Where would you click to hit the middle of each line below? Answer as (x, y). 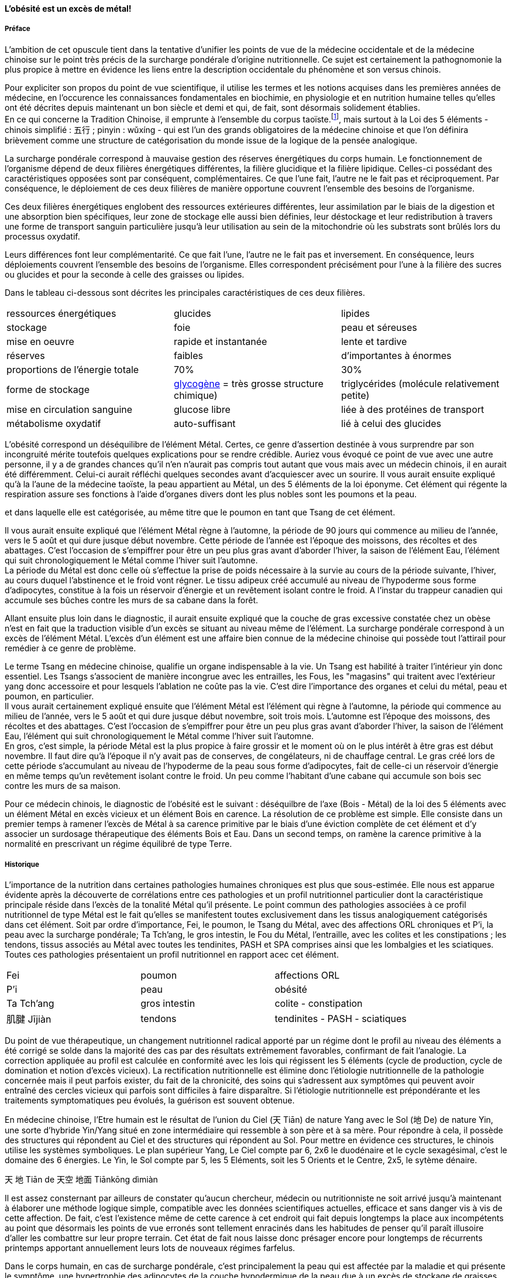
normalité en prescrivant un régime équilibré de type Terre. (118, 844)
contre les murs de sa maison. (63, 786)
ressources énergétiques (61, 314)
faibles (188, 356)
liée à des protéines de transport (413, 410)
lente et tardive (374, 342)
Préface (18, 29)
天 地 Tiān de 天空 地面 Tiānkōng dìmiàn (81, 1180)
